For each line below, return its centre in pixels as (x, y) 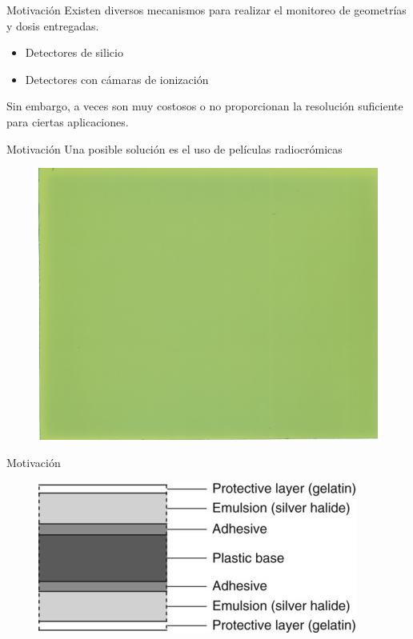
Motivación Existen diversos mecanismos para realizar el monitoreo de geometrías (206, 10)
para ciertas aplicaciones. (68, 121)
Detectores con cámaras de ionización (117, 79)
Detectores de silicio (74, 52)
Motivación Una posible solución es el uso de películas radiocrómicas (174, 148)
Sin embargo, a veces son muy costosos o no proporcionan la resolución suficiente (205, 106)
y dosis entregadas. (53, 25)
